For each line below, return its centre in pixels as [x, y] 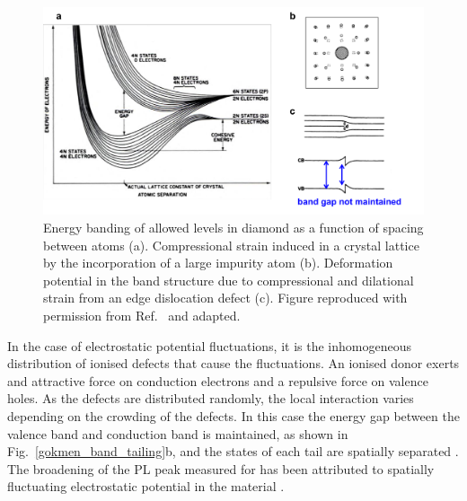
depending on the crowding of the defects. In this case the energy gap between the [233, 415]
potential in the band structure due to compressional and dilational [229, 280]
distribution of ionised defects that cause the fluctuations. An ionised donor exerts [233, 363]
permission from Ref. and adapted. [142, 316]
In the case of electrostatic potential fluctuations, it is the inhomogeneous [209, 345]
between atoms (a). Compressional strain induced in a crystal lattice [231, 245]
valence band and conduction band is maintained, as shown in [178, 433]
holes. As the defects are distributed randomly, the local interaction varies [211, 398]
